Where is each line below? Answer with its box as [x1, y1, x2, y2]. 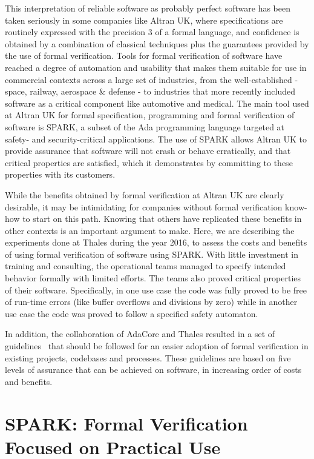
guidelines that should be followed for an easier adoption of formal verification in [5, 340, 309, 352]
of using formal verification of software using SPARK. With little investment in [5, 247, 299, 260]
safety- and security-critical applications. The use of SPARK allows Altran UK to [5, 132, 307, 145]
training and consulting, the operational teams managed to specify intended [5, 260, 286, 272]
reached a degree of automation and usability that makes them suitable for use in [5, 61, 307, 73]
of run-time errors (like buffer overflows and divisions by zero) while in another [5, 295, 298, 308]
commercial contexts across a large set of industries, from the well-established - [5, 73, 298, 85]
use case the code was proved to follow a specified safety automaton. [5, 307, 258, 320]
